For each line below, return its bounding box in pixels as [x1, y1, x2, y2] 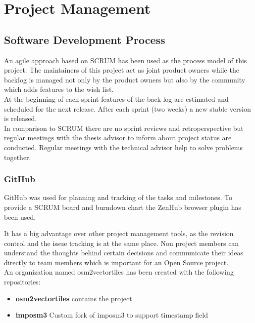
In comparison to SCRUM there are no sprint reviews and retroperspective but [4, 122, 244, 133]
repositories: [4, 277, 41, 287]
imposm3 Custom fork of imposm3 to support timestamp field [15, 310, 208, 320]
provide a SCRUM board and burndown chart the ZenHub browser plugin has [4, 202, 241, 212]
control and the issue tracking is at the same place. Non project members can [4, 238, 239, 248]
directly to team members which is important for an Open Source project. [4, 257, 229, 267]
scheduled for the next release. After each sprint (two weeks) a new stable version [4, 103, 251, 114]
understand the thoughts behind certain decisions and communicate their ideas [4, 247, 244, 258]
